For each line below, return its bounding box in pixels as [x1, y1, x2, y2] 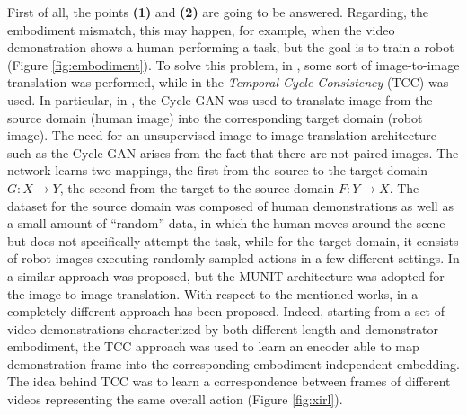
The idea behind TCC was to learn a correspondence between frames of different [7, 372, 451, 391]
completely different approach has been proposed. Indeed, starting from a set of [7, 302, 445, 321]
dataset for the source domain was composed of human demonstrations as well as [7, 196, 454, 215]
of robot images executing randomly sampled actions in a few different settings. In [7, 249, 460, 268]
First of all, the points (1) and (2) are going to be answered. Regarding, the [7, 3, 428, 21]
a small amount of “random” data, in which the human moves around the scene [7, 214, 445, 233]
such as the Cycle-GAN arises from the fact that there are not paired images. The [7, 143, 459, 162]
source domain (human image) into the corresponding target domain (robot [7, 108, 423, 127]
